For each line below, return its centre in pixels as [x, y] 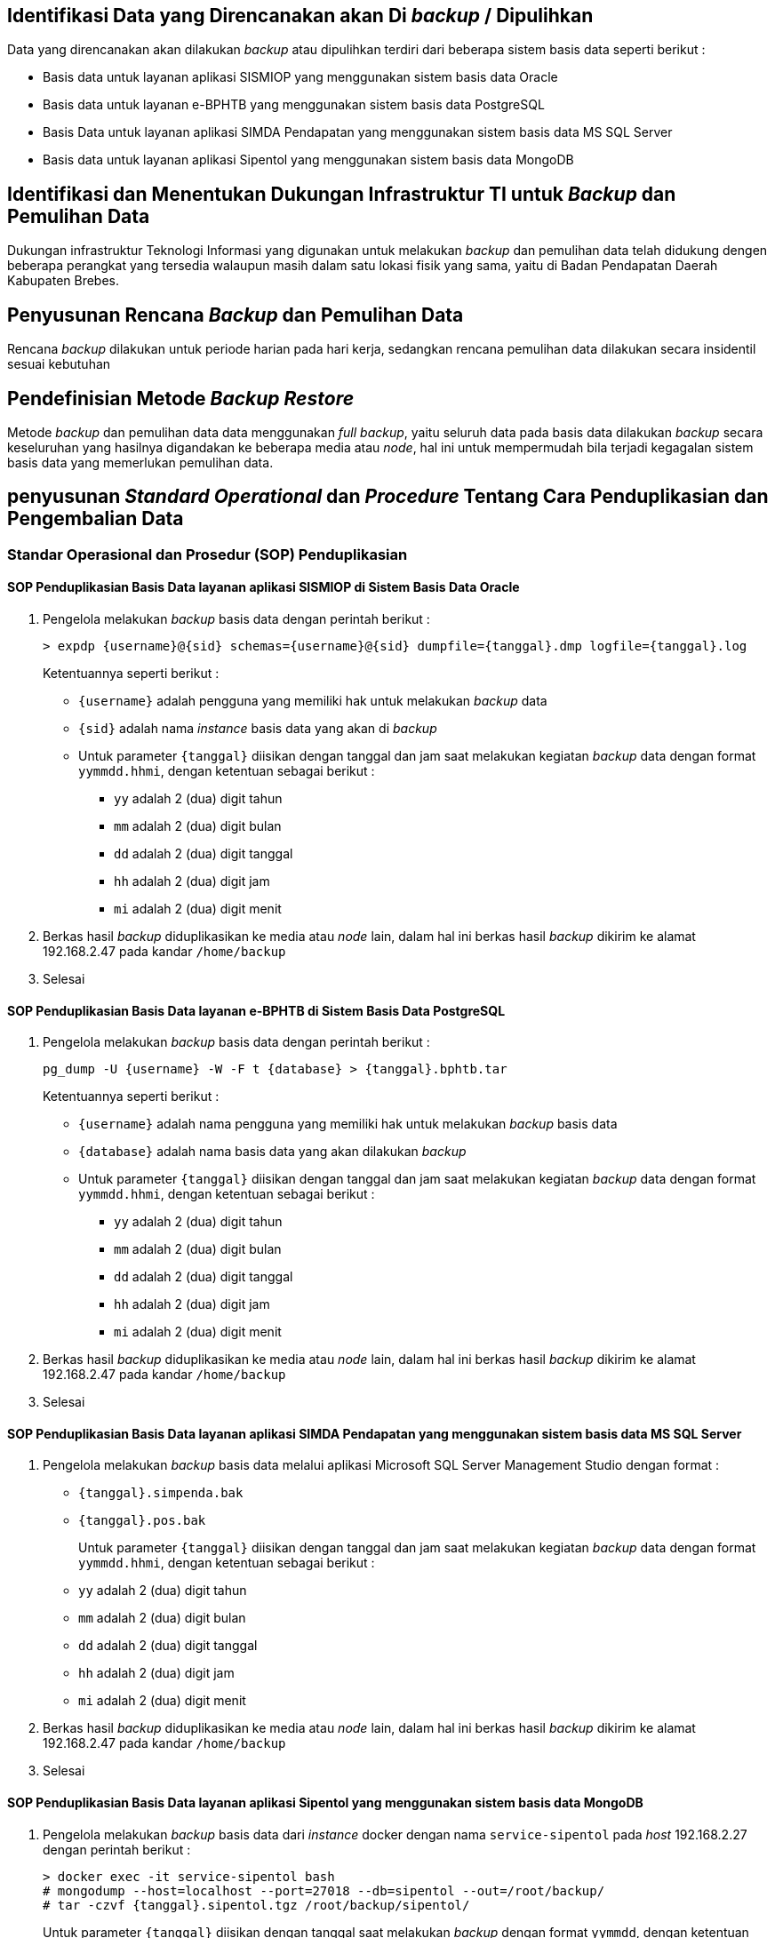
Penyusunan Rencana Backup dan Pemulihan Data [236, 315]
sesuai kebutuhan [59, 364]
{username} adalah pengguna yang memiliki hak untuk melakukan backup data [313, 701]
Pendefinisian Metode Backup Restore [181, 398]
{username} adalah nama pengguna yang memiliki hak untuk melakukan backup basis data [348, 1124]
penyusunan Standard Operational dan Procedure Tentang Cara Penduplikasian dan [388, 497]
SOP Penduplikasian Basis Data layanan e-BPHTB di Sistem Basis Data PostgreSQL [256, 1010]
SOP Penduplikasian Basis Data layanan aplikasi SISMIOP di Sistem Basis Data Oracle [264, 587]
